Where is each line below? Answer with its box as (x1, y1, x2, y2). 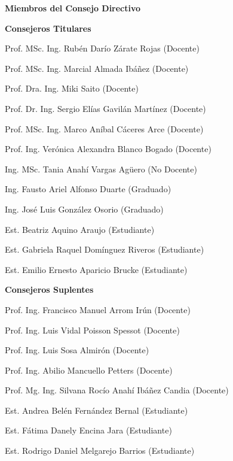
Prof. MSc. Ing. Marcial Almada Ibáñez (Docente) (5, 62, 189, 74)
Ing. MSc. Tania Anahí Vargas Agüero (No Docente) (5, 162, 197, 175)
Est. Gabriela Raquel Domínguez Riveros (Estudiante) (5, 243, 204, 256)
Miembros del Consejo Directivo (5, 2, 141, 14)
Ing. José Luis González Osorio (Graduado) (5, 202, 164, 215)
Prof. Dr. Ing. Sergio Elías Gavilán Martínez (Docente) (5, 102, 206, 114)
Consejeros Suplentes (5, 283, 94, 296)
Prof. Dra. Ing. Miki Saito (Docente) (5, 82, 139, 95)
